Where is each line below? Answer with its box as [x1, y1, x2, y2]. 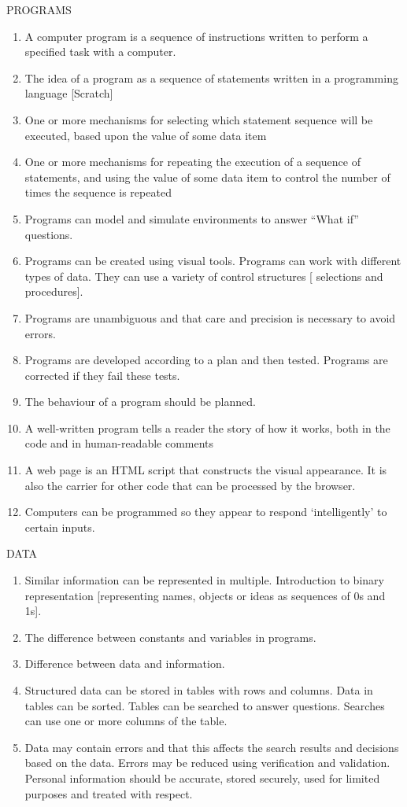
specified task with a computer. [24, 43, 176, 60]
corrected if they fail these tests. [24, 367, 180, 383]
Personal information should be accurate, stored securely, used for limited [24, 769, 380, 786]
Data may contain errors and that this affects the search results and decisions [24, 739, 399, 755]
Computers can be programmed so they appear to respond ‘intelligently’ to [24, 503, 387, 520]
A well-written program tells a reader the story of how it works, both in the [24, 419, 390, 436]
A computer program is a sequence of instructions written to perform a [24, 28, 368, 44]
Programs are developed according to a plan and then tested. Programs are [24, 352, 388, 368]
